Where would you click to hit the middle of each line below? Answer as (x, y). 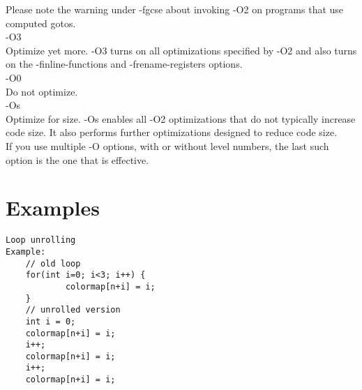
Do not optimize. (42, 91)
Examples (53, 208)
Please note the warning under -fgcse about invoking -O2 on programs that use (175, 9)
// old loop (53, 263)
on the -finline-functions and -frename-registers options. (124, 64)
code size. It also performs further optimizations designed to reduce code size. (172, 132)
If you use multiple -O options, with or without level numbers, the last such (167, 145)
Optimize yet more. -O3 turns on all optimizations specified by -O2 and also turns (181, 50)
